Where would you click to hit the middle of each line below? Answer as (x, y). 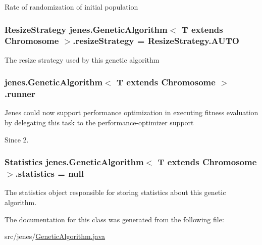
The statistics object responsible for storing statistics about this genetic (115, 192)
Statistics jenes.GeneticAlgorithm (74, 162)
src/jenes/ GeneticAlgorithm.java (55, 236)
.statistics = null (49, 174)
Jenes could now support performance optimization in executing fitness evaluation (132, 112)
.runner (20, 94)
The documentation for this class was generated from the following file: (114, 219)
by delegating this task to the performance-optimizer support (99, 122)
